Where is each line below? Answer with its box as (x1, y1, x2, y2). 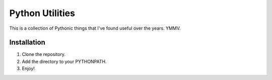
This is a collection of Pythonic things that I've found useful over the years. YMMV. (9, 25, 181, 31)
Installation (9, 38, 45, 47)
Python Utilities (9, 8, 76, 19)
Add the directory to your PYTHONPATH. (22, 58, 107, 64)
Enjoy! (22, 65, 35, 71)
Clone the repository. (22, 51, 65, 57)
